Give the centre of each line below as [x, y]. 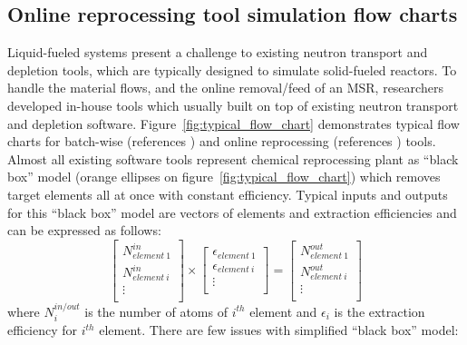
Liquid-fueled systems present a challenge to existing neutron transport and [218, 52]
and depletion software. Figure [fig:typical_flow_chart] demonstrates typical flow [233, 123]
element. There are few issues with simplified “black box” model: [279, 330]
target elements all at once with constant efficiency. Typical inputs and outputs [228, 194]
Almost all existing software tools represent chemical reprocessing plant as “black [233, 158]
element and [283, 311]
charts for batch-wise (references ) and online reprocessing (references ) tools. [222, 141]
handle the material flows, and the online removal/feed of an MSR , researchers [225, 88]
